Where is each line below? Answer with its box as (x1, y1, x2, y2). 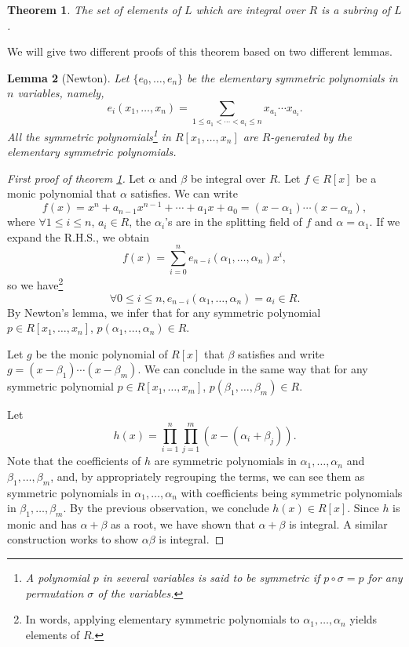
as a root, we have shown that (111, 515, 255, 532)
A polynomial (25, 569, 89, 586)
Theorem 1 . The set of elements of (7, 2, 181, 17)
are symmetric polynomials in (154, 453, 297, 469)
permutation (25, 584, 84, 601)
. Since (347, 500, 379, 516)
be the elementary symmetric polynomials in (187, 69, 398, 85)
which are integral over (195, 2, 305, 17)
